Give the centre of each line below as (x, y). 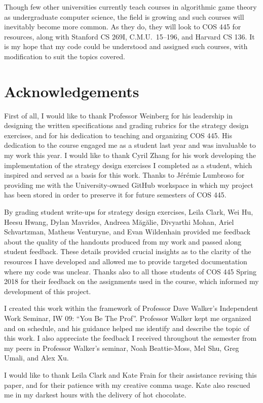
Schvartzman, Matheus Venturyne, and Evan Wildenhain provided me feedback (127, 232)
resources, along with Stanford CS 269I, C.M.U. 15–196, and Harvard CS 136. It (129, 36)
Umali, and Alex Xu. (36, 358)
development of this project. (48, 291)
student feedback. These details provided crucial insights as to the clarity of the (128, 251)
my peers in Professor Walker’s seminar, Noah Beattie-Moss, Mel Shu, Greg (122, 348)
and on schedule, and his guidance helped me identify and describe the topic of (127, 328)
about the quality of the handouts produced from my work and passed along (123, 241)
